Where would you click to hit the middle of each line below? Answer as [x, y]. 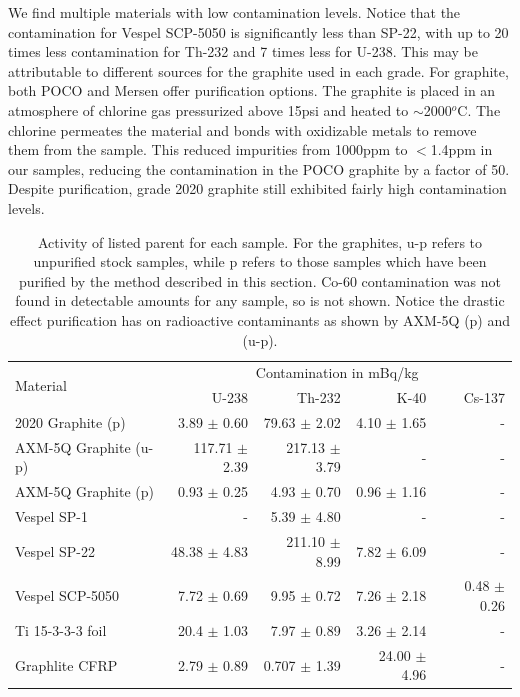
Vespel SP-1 [51, 516]
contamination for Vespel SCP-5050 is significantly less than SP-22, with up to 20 [258, 31]
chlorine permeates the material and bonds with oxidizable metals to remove [242, 129]
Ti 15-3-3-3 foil [61, 629]
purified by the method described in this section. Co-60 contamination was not [260, 280]
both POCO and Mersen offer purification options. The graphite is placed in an [252, 90]
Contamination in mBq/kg [337, 372]
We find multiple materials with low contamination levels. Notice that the [234, 12]
